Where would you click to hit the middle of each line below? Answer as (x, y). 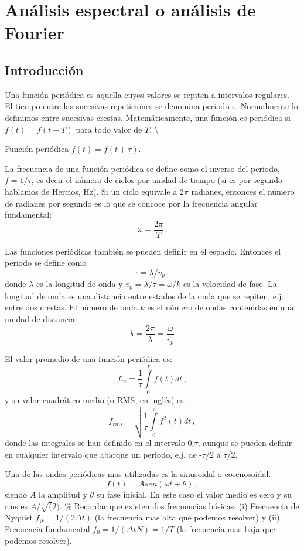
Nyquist (19, 517)
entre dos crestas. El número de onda (71, 307)
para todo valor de (109, 129)
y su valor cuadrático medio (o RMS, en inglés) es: (95, 399)
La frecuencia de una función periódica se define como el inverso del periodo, (142, 168)
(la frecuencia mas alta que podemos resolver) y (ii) (187, 517)
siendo (16, 494)
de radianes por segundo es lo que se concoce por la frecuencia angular (131, 203)
